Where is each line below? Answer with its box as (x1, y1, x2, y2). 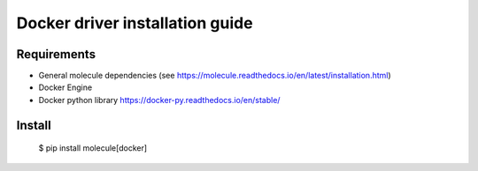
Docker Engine (38, 82, 93, 93)
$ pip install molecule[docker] (38, 143, 148, 153)
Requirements (16, 47, 96, 62)
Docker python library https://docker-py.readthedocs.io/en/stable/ (38, 94, 281, 105)
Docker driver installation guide (16, 13, 253, 33)
